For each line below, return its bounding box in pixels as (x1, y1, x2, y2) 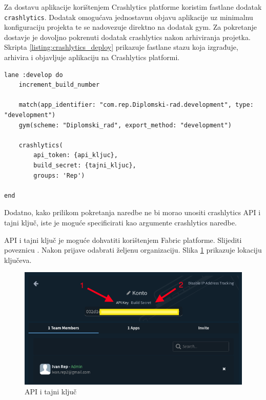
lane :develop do (4, 71, 63, 79)
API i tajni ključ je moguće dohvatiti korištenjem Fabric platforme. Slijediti (4, 234, 242, 245)
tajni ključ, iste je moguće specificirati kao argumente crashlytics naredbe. (4, 217, 237, 227)
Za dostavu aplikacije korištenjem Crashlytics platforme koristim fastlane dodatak (4, 2, 262, 12)
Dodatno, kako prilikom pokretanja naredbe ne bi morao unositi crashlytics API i (4, 207, 261, 218)
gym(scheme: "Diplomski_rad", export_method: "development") (18, 121, 232, 129)
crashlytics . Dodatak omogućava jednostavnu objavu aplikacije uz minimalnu (4, 11, 253, 22)
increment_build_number (18, 81, 100, 89)
